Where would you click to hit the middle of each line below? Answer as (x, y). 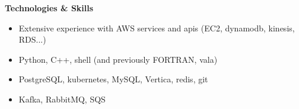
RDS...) (32, 39)
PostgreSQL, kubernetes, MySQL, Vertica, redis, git (113, 79)
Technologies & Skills (49, 8)
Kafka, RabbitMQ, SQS (62, 99)
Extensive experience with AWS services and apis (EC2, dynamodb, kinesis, (157, 28)
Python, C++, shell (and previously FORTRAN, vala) (118, 59)
